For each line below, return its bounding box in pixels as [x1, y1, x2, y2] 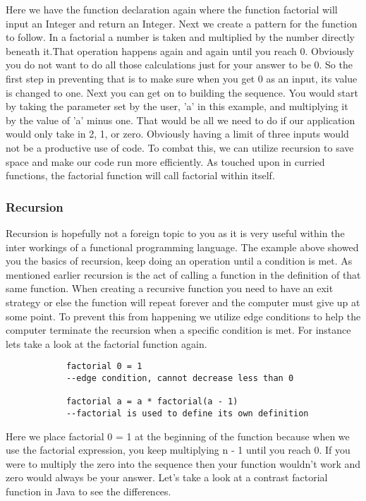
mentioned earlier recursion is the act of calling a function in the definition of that [6, 267, 361, 282]
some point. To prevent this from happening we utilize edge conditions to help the [6, 308, 361, 323]
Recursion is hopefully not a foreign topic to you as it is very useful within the [6, 225, 345, 240]
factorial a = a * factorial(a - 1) [66, 397, 238, 407]
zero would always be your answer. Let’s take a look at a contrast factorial [6, 470, 328, 485]
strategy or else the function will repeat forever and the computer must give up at [6, 294, 360, 309]
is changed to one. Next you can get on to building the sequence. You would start [6, 85, 358, 99]
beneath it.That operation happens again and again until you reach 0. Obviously [6, 43, 355, 58]
